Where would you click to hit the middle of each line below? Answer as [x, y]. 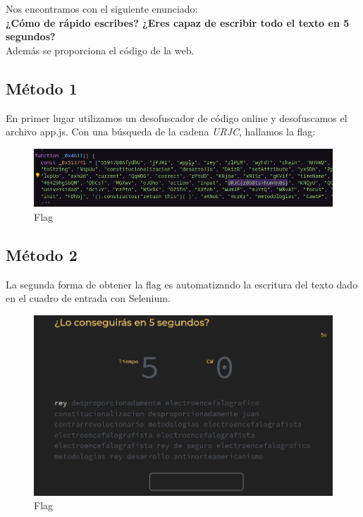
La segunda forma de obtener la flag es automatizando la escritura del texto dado [182, 284]
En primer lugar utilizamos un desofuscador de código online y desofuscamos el [177, 117]
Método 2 [42, 254]
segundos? [31, 36]
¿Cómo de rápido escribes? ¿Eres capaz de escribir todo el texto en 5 [178, 22]
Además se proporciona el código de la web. [100, 50]
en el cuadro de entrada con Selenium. [88, 298]
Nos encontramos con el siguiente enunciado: [102, 8]
